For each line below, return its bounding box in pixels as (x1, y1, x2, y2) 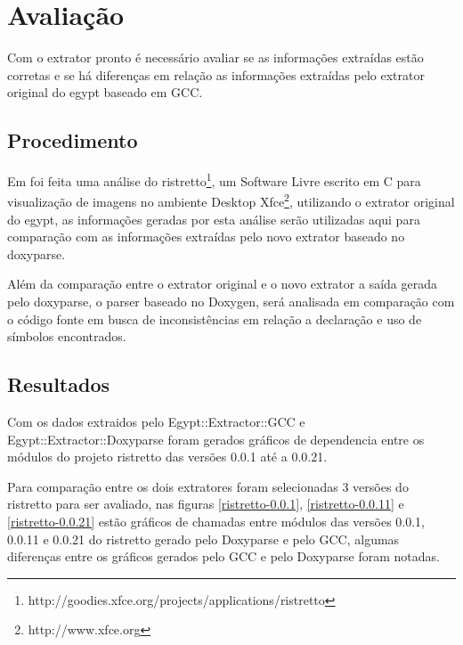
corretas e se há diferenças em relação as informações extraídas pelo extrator (7, 65, 425, 84)
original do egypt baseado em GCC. (7, 83, 203, 102)
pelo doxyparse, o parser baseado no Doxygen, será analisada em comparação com (7, 291, 455, 310)
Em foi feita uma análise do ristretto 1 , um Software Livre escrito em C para (7, 169, 421, 190)
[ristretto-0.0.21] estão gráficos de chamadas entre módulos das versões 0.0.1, (7, 511, 425, 530)
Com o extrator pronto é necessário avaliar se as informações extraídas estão (7, 48, 424, 67)
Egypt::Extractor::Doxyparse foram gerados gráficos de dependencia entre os (7, 429, 425, 448)
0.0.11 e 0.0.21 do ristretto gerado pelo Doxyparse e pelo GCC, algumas (7, 529, 400, 548)
